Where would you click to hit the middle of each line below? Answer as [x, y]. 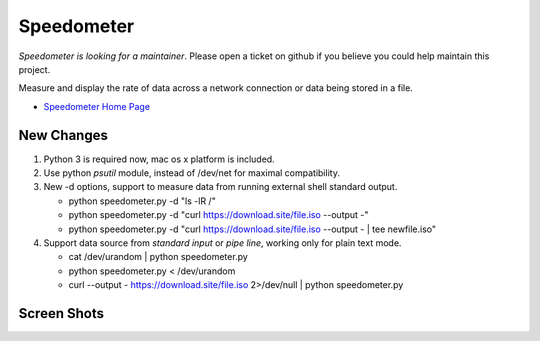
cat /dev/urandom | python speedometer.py [158, 257]
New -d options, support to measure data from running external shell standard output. [220, 187]
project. [34, 69]
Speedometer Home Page [96, 106]
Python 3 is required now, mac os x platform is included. [159, 159]
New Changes [63, 135]
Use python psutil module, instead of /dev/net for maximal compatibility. [191, 173]
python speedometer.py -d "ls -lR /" [142, 201]
